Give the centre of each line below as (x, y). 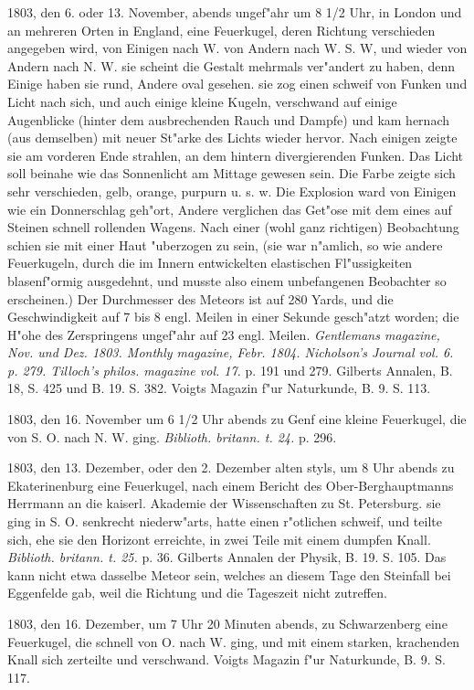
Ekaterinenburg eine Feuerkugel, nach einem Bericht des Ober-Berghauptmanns (231, 485)
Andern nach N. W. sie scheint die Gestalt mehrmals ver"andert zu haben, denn (231, 65)
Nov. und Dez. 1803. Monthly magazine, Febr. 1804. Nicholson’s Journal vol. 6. (231, 352)
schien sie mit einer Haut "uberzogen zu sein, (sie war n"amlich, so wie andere (225, 244)
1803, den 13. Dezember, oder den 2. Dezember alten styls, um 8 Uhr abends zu (231, 467)
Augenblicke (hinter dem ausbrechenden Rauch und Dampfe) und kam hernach (228, 119)
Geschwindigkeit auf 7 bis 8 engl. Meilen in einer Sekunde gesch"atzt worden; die (233, 317)
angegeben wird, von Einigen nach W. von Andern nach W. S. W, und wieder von (237, 48)
